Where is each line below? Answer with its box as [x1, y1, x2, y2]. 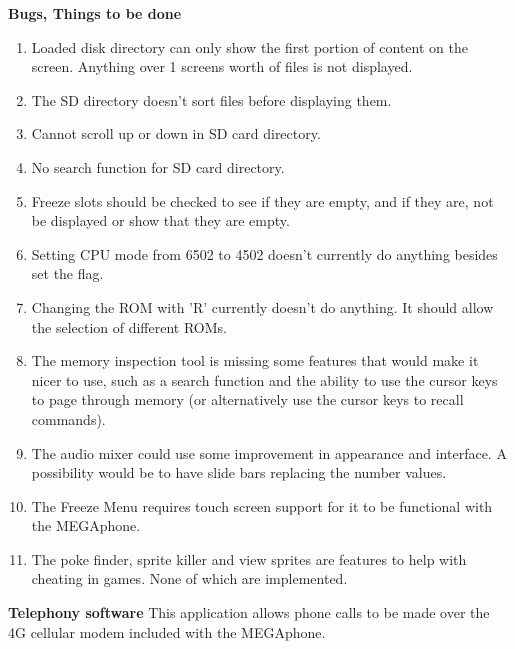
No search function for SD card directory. [31, 156, 285, 177]
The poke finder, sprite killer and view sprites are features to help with [31, 548, 467, 569]
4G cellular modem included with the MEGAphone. [8, 621, 326, 642]
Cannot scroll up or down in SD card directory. [31, 123, 321, 144]
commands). [31, 408, 106, 429]
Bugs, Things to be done [8, 3, 182, 23]
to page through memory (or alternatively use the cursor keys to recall [31, 389, 464, 410]
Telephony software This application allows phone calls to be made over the [8, 602, 490, 623]
